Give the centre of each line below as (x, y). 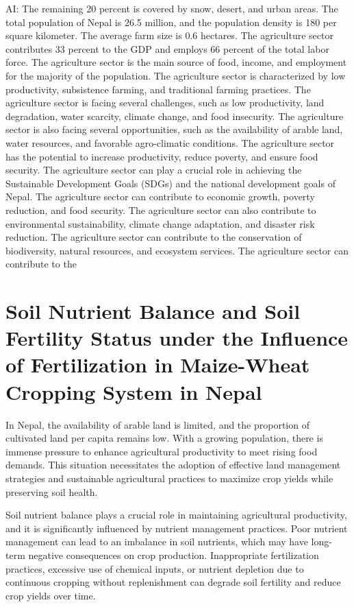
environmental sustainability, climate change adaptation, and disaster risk (160, 223)
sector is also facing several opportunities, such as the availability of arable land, (174, 129)
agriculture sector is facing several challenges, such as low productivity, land (165, 103)
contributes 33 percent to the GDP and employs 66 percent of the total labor (167, 48)
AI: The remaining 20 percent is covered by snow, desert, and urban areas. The (172, 8)
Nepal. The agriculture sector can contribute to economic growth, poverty (160, 197)
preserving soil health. (52, 491)
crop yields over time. (51, 595)
